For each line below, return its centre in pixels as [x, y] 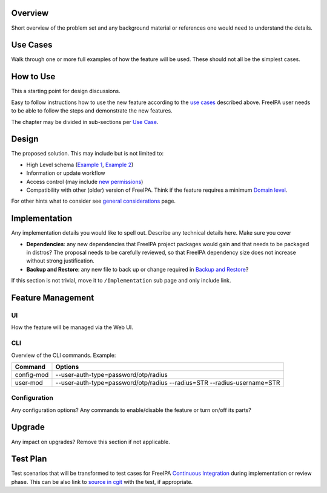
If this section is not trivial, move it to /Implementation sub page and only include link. [121, 281]
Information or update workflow [66, 173]
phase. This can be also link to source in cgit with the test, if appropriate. [102, 482]
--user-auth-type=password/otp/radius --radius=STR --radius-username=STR [168, 382]
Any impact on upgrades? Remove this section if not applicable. [91, 442]
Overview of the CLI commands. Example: [64, 355]
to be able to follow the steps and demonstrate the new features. [92, 111]
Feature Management [53, 298]
